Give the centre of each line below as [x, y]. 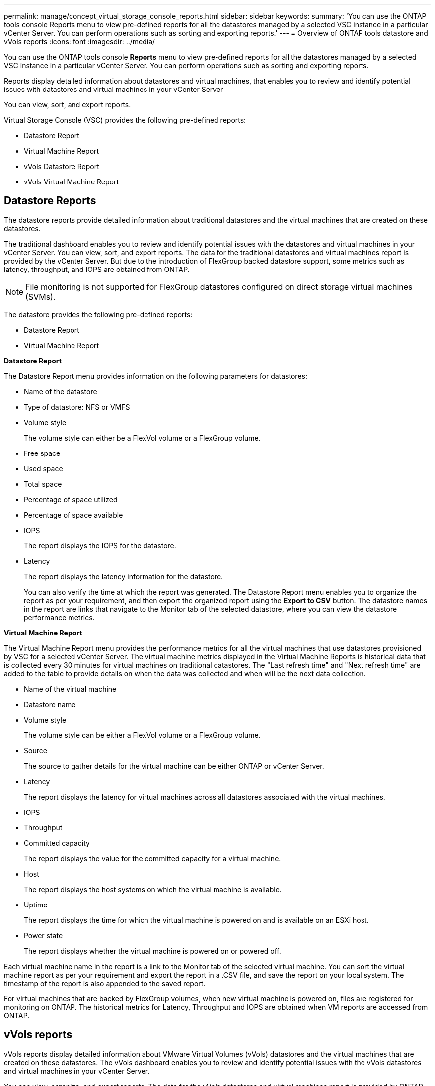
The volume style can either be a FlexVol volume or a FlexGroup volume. [142, 438]
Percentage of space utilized [71, 499]
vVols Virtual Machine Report [72, 182]
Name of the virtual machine [70, 689]
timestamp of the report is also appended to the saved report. [105, 983]
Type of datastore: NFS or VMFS [77, 407]
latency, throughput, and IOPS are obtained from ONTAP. [97, 269]
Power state [43, 935]
